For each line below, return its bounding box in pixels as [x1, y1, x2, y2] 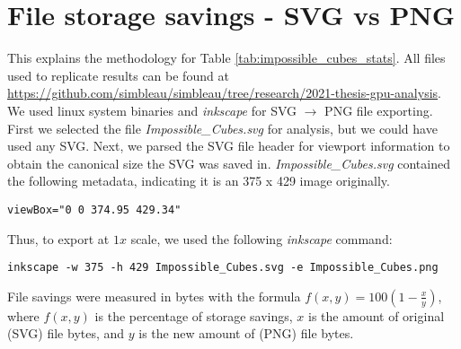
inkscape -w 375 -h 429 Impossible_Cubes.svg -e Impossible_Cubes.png [7, 261, 439, 275]
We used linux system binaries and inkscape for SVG [7, 100, 297, 119]
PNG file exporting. [324, 100, 433, 119]
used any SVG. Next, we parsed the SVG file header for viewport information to [7, 136, 450, 155]
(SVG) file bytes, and [7, 324, 125, 343]
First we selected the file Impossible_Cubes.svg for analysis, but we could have [7, 118, 438, 137]
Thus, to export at [7, 229, 110, 248]
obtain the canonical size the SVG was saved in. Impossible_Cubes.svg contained [7, 153, 450, 172]
